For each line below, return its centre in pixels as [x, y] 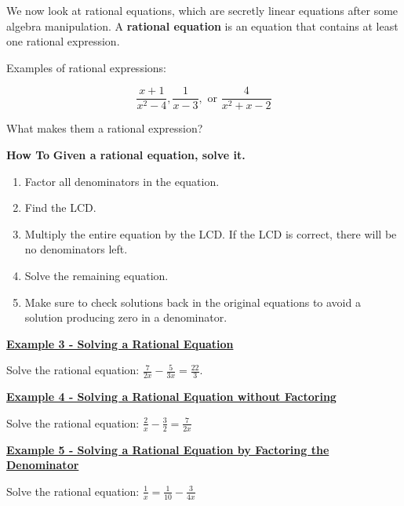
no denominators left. [76, 249]
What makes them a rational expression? [105, 128]
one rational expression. [63, 41]
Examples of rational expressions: [86, 67]
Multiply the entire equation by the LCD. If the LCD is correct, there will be [211, 233]
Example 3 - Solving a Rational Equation [120, 343]
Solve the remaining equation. [96, 275]
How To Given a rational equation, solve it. [126, 155]
